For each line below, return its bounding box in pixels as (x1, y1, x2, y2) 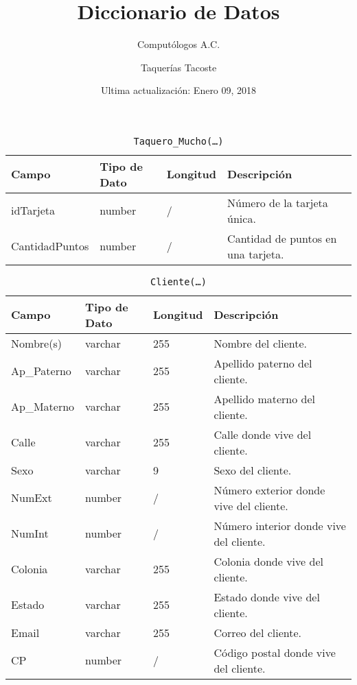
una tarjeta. (227, 245, 284, 262)
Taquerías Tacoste (140, 60, 217, 74)
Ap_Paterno (11, 363, 71, 379)
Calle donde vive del (214, 426, 312, 442)
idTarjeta (11, 202, 56, 219)
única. (227, 210, 256, 226)
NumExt (11, 490, 52, 506)
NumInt (11, 525, 49, 542)
